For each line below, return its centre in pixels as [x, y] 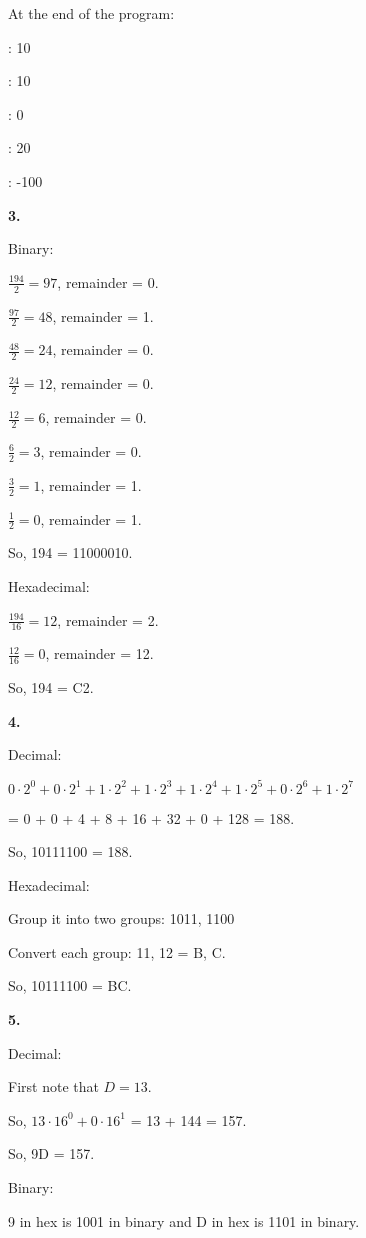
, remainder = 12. [99, 653]
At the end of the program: [91, 13]
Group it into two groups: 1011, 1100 [121, 918]
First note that [53, 1086]
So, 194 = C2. [51, 687]
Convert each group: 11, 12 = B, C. [117, 951]
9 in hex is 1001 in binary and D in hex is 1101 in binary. [184, 1220]
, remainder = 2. [108, 619]
